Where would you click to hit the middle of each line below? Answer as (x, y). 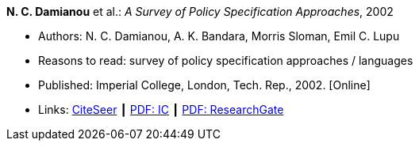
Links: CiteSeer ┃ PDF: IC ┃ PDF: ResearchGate (161, 109)
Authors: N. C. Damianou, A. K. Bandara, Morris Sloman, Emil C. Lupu (219, 36)
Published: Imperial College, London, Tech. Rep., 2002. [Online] (204, 85)
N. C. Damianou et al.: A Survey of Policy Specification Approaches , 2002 (200, 11)
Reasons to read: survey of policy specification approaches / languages (226, 60)
